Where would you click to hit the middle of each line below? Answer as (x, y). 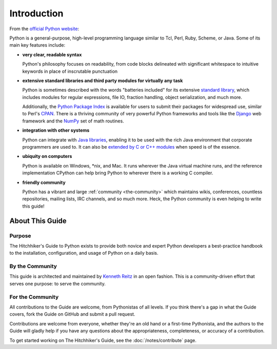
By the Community (33, 266)
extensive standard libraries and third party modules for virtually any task (103, 80)
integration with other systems (56, 130)
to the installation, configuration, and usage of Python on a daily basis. (84, 253)
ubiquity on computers (47, 156)
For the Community (34, 297)
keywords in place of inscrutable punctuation (70, 71)
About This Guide (38, 221)
